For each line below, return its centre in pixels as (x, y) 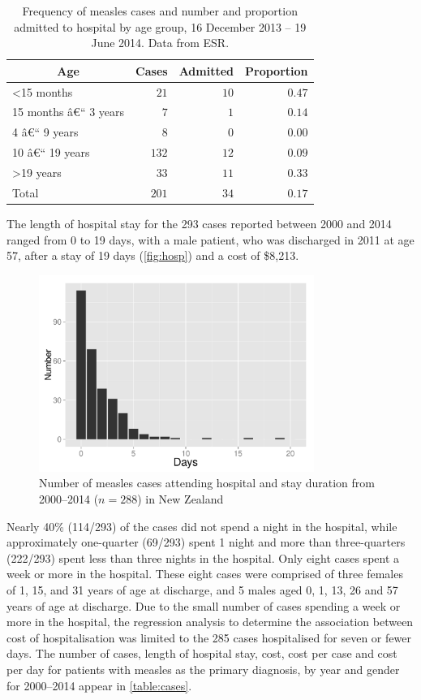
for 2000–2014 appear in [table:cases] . (99, 685)
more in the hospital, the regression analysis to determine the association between (210, 622)
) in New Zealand (180, 499)
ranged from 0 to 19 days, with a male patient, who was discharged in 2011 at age (210, 239)
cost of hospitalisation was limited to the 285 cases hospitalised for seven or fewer (209, 637)
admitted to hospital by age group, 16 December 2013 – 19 (160, 26)
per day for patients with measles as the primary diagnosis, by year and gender (203, 669)
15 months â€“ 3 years (69, 112)
